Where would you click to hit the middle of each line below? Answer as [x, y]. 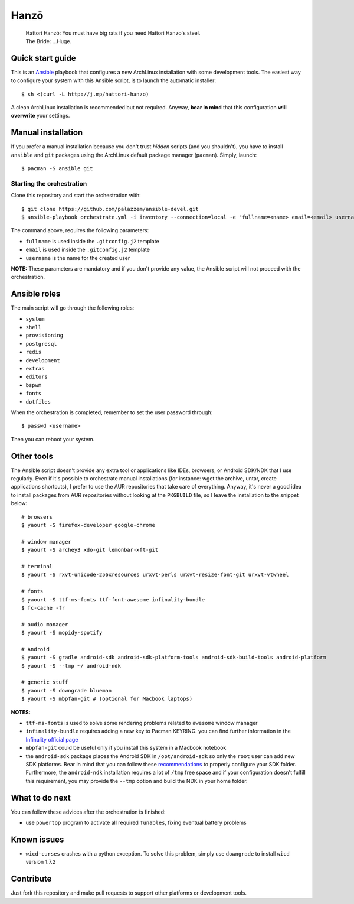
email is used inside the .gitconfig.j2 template [88, 250]
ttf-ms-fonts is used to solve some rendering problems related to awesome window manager [142, 723]
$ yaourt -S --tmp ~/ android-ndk [71, 666]
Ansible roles [36, 294]
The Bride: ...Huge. [49, 41]
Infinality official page [52, 739]
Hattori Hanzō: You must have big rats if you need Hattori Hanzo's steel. [113, 33]
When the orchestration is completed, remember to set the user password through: [112, 412]
